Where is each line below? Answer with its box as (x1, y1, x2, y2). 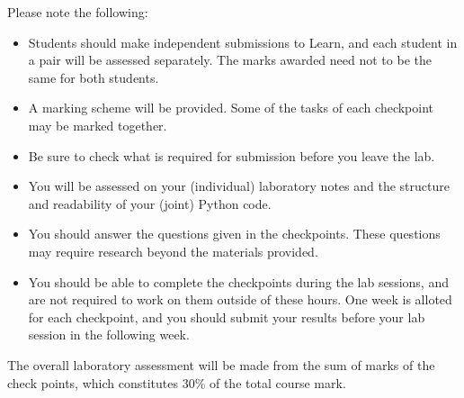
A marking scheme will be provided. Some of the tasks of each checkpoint (28, 98, 434, 117)
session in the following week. (28, 325, 190, 344)
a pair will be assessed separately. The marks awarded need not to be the (28, 50, 432, 69)
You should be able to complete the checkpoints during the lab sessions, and (28, 272, 449, 291)
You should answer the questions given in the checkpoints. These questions (28, 224, 441, 243)
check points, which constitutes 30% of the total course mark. (7, 373, 346, 392)
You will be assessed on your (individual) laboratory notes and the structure (28, 176, 450, 195)
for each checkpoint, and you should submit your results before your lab (28, 307, 425, 326)
